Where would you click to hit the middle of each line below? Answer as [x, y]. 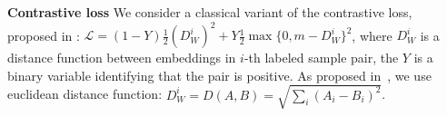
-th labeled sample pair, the [321, 58]
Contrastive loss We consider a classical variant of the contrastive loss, [210, 12]
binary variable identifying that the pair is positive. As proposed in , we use [219, 75]
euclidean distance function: [85, 94]
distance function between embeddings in [122, 58]
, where [372, 35]
